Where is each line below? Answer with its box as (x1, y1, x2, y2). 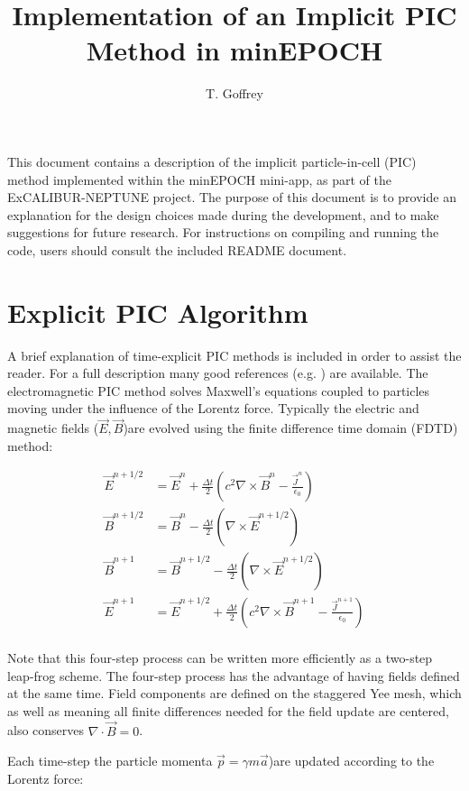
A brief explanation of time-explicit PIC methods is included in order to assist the (7, 345, 462, 364)
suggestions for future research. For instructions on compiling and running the (7, 223, 439, 242)
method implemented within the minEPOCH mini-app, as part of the (7, 170, 391, 189)
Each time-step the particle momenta (7, 751, 213, 770)
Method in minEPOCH (86, 32, 383, 69)
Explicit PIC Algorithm (7, 293, 308, 330)
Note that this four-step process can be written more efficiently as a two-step (7, 648, 433, 667)
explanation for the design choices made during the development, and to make (7, 205, 439, 224)
